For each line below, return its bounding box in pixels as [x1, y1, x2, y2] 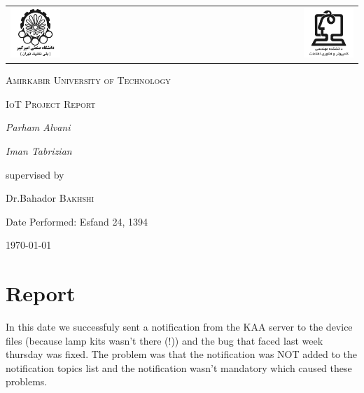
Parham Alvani [6, 120, 71, 135]
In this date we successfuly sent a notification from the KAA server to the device [6, 319, 353, 334]
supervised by [6, 167, 64, 181]
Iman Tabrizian [6, 144, 72, 158]
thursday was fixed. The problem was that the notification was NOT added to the [6, 347, 358, 361]
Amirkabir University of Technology [6, 73, 171, 88]
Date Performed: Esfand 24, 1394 [6, 214, 148, 228]
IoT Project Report [6, 96, 96, 111]
